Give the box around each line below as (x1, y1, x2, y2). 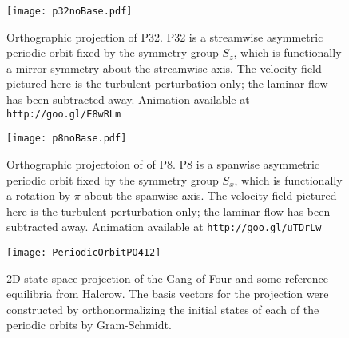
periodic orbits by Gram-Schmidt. (6, 316, 172, 333)
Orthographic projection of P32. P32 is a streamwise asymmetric (6, 28, 323, 45)
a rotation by (6, 187, 71, 204)
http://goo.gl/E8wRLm (6, 108, 121, 120)
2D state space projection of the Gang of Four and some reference (6, 269, 328, 286)
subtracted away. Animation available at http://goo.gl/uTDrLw (6, 218, 322, 235)
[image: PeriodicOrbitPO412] (6, 246, 161, 258)
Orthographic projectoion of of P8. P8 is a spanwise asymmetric (6, 155, 320, 172)
